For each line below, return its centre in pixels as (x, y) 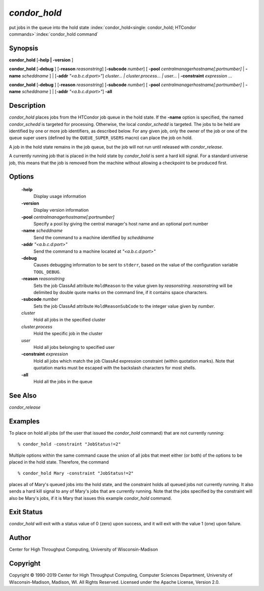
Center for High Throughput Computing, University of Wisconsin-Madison (84, 549)
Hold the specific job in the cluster (68, 334)
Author (20, 538)
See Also (23, 395)
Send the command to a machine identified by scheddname (94, 237)
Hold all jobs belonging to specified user (74, 347)
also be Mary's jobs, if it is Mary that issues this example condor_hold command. (90, 498)
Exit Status (26, 512)
